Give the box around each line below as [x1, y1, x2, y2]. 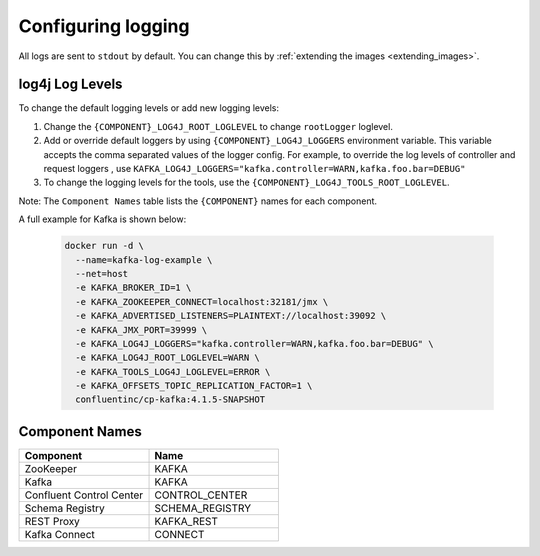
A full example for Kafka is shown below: [18, 213, 187, 225]
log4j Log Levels [18, 76, 123, 93]
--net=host [75, 268, 129, 279]
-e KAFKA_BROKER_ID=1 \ [75, 282, 192, 294]
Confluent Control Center [24, 488, 144, 502]
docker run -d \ [64, 240, 145, 252]
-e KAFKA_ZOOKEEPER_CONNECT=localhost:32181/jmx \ [75, 296, 329, 307]
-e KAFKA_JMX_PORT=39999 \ [75, 324, 208, 335]
